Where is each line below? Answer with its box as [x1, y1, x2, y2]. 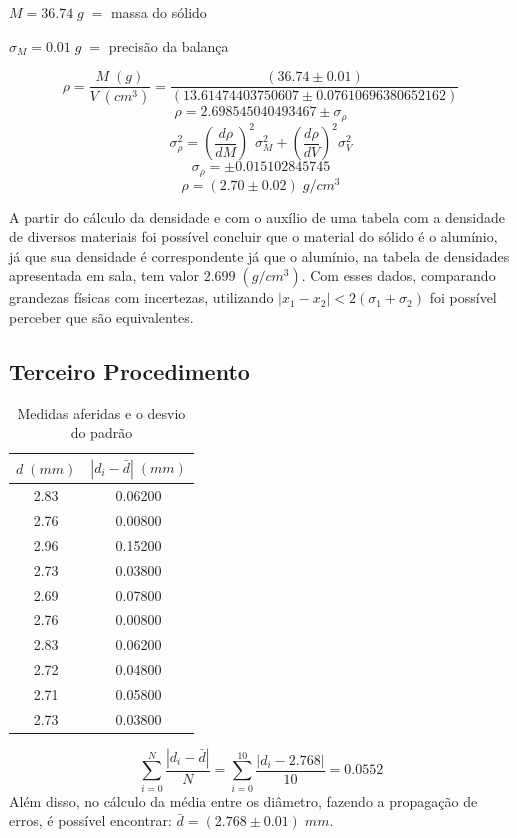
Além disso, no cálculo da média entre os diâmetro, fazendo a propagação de [9, 790, 478, 811]
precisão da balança [108, 35, 229, 56]
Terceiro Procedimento [9, 355, 250, 386]
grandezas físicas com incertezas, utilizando [9, 287, 274, 308]
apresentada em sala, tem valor [9, 265, 199, 286]
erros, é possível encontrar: [9, 810, 172, 831]
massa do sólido [110, 2, 207, 22]
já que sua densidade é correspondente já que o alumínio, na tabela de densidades [9, 245, 510, 266]
